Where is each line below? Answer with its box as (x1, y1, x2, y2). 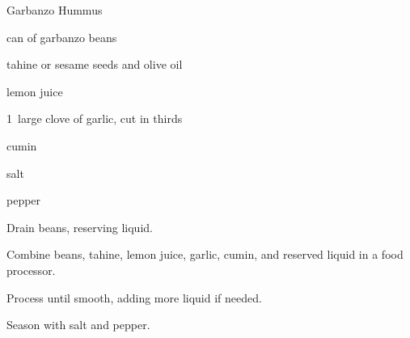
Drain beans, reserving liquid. (6, 218, 153, 235)
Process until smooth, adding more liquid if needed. (6, 289, 262, 306)
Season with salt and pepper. (6, 316, 150, 333)
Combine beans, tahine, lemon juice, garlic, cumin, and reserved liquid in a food (6, 246, 404, 263)
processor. (6, 261, 56, 278)
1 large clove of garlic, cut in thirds (6, 110, 183, 127)
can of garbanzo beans (6, 28, 117, 45)
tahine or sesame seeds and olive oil (6, 56, 183, 73)
